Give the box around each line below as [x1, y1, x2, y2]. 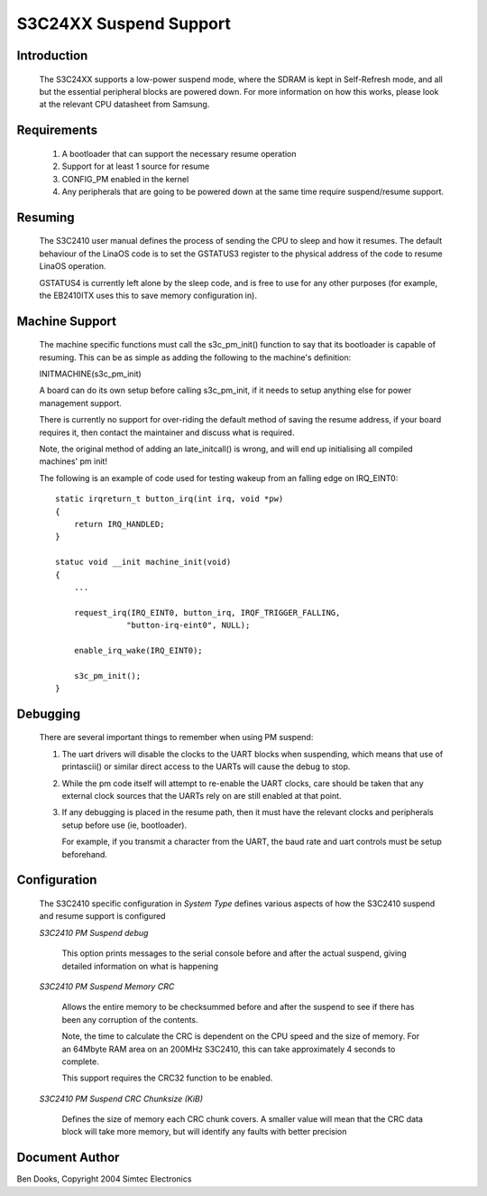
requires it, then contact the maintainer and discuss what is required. [39, 427, 295, 438]
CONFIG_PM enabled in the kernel [61, 173, 189, 184]
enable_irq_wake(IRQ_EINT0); [73, 645, 203, 655]
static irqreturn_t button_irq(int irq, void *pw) [55, 494, 284, 505]
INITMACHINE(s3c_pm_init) [39, 368, 142, 379]
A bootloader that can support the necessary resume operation [61, 148, 297, 159]
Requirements [16, 123, 98, 138]
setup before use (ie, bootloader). [61, 820, 188, 830]
